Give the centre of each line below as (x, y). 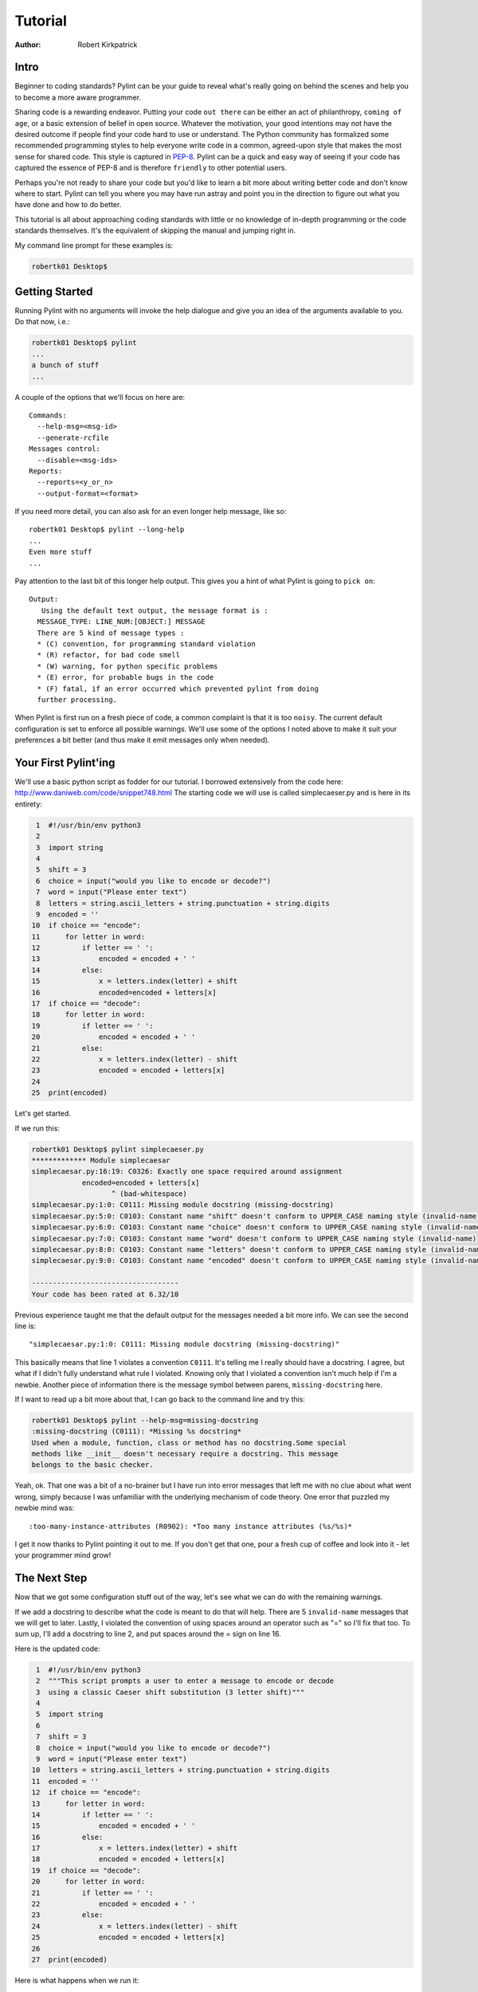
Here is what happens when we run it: (77, 1980)
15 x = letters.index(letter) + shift (135, 981)
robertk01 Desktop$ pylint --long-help (107, 529)
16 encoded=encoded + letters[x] (124, 992)
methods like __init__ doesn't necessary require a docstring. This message (185, 1454)
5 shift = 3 (61, 870)
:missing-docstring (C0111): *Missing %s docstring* (137, 1431)
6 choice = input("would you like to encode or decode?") (154, 881)
